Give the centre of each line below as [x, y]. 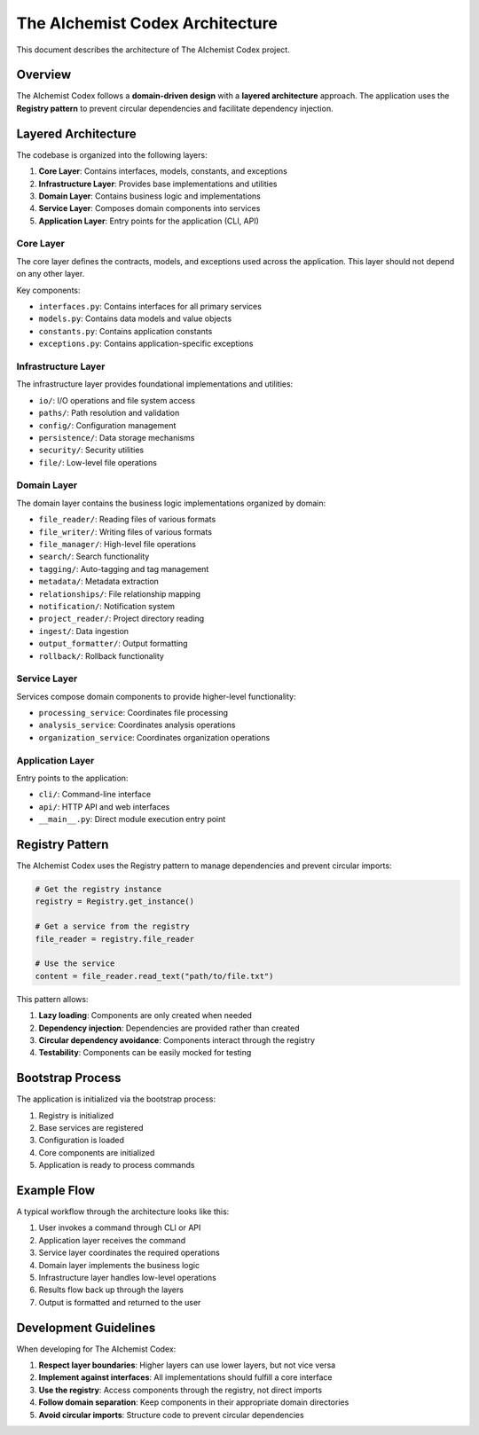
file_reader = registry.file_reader [115, 939]
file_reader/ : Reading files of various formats [127, 520]
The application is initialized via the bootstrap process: [116, 1099]
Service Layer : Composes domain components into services [149, 208]
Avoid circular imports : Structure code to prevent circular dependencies [172, 1415]
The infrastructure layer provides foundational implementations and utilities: [155, 384]
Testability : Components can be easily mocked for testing [145, 1053]
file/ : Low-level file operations [98, 462]
